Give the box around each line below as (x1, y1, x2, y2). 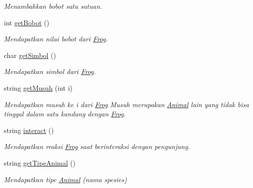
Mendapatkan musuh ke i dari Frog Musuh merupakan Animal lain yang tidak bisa (4, 99, 249, 109)
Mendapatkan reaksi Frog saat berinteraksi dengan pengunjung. (4, 141, 190, 151)
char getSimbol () (4, 50, 56, 60)
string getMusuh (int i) (4, 82, 73, 93)
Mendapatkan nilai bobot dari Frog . (4, 34, 108, 44)
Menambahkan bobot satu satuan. (4, 1, 102, 11)
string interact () (4, 125, 54, 135)
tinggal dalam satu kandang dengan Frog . (4, 109, 126, 119)
